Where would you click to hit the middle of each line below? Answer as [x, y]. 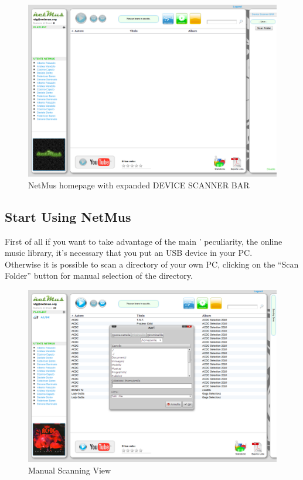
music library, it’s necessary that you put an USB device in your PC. [129, 253]
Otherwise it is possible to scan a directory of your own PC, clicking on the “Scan [152, 264]
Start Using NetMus [68, 216]
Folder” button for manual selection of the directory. [99, 276]
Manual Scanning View [70, 470]
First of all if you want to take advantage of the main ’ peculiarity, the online [144, 241]
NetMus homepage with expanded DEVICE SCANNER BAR [139, 185]
